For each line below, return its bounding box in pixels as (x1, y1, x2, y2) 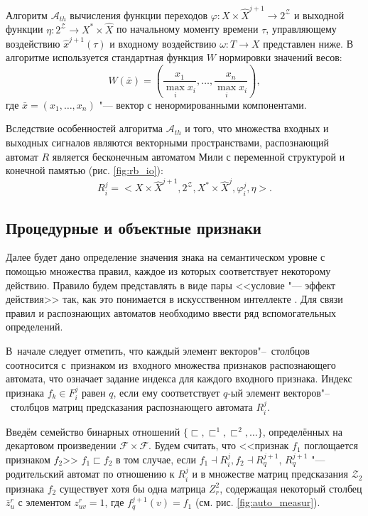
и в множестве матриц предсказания (192, 466, 348, 481)
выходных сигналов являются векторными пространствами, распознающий (6, 134, 329, 149)
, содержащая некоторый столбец (220, 480, 362, 495)
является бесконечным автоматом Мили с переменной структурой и (52, 149, 345, 163)
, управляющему (266, 21, 337, 36)
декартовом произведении (6, 438, 117, 453)
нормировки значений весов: (219, 50, 342, 65)
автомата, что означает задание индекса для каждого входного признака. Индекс (6, 371, 352, 386)
